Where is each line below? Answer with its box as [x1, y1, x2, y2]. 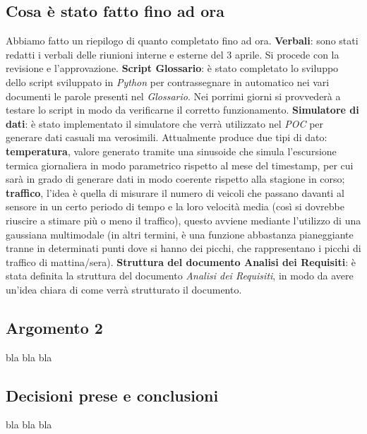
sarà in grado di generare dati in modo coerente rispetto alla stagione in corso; [6, 171, 345, 186]
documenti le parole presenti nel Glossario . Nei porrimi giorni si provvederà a [6, 88, 341, 103]
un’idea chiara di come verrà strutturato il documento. [6, 282, 242, 296]
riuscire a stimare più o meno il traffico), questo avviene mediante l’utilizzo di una [6, 212, 361, 227]
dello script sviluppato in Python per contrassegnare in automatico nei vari [6, 74, 330, 89]
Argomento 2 [6, 316, 103, 338]
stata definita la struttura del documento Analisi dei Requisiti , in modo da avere [6, 268, 354, 283]
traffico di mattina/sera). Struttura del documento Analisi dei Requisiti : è [6, 254, 356, 269]
